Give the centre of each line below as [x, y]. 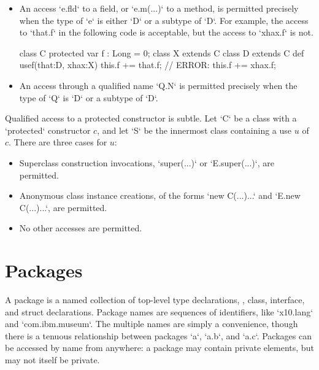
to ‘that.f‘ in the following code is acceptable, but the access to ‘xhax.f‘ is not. [166, 32]
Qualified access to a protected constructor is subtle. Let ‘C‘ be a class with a [151, 118]
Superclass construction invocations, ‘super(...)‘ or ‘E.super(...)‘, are [147, 162]
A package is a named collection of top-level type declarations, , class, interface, [155, 300]
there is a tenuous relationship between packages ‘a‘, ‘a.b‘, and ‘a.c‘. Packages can [158, 335]
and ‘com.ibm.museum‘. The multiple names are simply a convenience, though [152, 324]
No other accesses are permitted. [81, 228]
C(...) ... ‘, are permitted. [63, 207]
